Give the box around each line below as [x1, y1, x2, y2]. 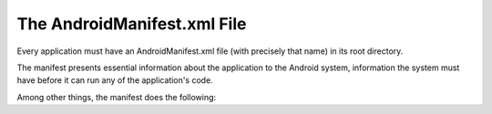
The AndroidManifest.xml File [16, 14, 247, 34]
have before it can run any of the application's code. [16, 75, 213, 86]
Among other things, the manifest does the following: [16, 91, 217, 102]
